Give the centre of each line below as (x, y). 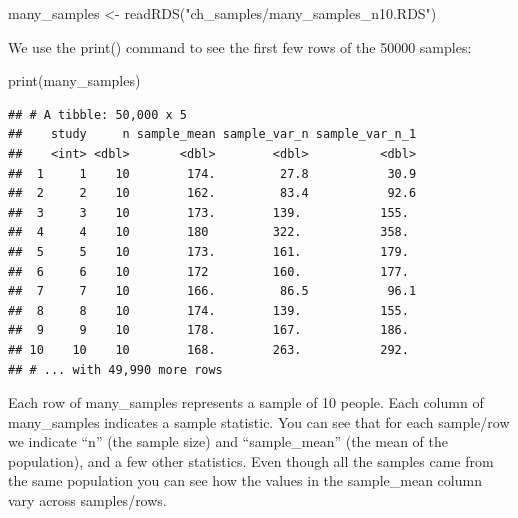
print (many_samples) (74, 80)
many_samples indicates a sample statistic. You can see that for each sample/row (259, 421)
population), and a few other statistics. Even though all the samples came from (251, 460)
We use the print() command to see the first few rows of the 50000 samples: (240, 46)
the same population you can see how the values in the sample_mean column (245, 480)
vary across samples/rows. (87, 500)
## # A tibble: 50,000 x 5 (97, 114)
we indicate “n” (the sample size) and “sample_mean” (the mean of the (228, 441)
